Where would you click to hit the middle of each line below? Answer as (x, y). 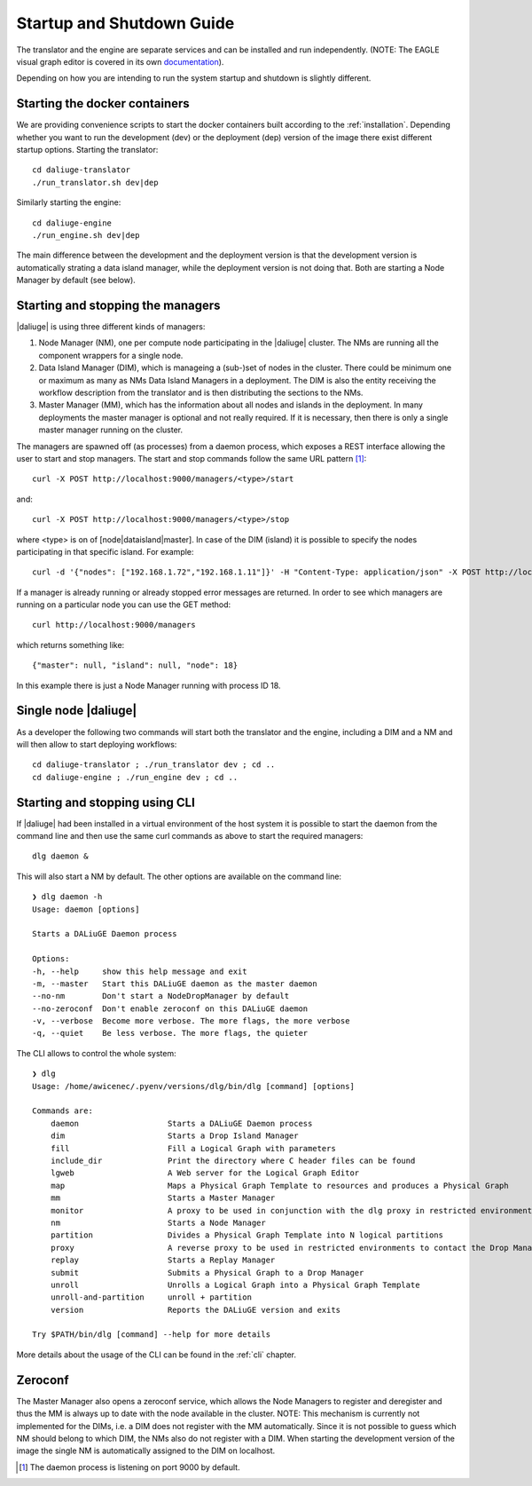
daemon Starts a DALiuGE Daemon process (181, 1123)
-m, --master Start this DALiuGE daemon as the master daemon (175, 984)
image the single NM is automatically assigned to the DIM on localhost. (146, 1450)
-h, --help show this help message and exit (140, 971)
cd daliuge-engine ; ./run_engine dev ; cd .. (135, 777)
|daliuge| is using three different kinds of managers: (111, 327)
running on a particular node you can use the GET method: (124, 605)
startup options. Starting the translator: (87, 150)
